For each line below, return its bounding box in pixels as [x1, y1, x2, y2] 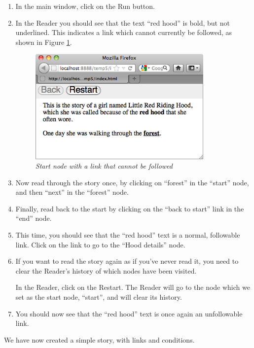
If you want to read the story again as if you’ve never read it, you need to [15, 256, 239, 266]
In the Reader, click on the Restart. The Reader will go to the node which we [15, 282, 250, 292]
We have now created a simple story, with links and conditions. [4, 334, 195, 345]
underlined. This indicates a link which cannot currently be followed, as [15, 27, 232, 37]
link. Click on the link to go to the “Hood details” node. [15, 239, 185, 249]
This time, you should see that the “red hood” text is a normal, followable [15, 230, 240, 240]
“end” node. [15, 213, 52, 223]
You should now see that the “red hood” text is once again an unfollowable [15, 308, 243, 318]
